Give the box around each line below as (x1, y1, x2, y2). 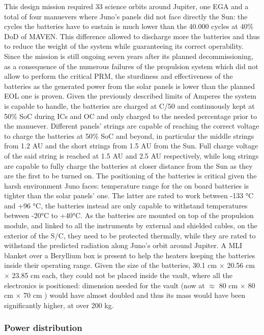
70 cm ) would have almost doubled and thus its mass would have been (23, 290, 246, 300)
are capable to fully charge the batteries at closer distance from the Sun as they (4, 160, 253, 171)
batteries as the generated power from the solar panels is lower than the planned (4, 80, 255, 91)
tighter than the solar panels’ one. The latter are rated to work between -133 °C (4, 190, 254, 201)
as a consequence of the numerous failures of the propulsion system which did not (4, 60, 258, 71)
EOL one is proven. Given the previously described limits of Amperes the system (4, 90, 256, 101)
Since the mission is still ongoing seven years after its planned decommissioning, (4, 50, 253, 61)
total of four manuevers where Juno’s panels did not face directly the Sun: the (4, 11, 248, 21)
